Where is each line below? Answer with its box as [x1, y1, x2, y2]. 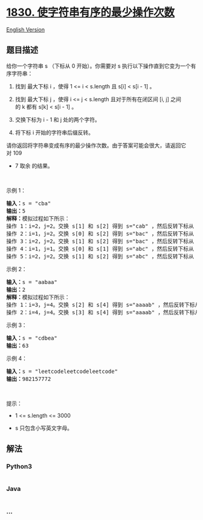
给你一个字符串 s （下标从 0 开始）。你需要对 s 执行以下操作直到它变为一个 [6, 62, 192, 70]
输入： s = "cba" [6, 200, 51, 206]
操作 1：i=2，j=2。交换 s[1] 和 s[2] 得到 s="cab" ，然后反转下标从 [6, 222, 195, 229]
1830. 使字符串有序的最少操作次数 [6, 5, 175, 19]
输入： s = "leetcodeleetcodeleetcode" [6, 367, 118, 375]
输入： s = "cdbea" [6, 334, 57, 341]
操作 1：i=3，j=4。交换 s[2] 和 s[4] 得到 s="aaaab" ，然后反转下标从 [6, 301, 201, 308]
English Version [6, 25, 45, 33]
